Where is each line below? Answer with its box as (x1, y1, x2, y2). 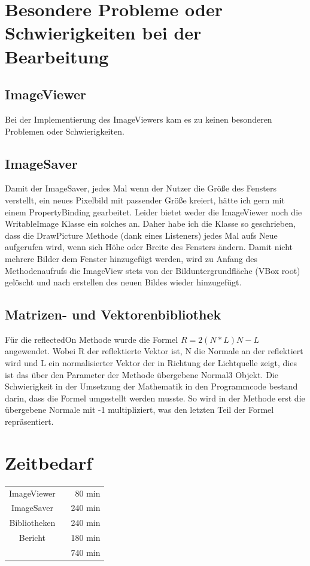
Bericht (19, 531, 45, 544)
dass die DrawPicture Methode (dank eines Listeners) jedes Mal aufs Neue (5, 229, 278, 241)
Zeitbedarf (5, 450, 93, 474)
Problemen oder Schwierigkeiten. (5, 124, 124, 137)
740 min (71, 546, 101, 558)
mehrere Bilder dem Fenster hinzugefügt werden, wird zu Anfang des (5, 252, 257, 264)
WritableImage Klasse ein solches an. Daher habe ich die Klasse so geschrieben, (5, 217, 296, 230)
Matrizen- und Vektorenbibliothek (5, 305, 221, 324)
